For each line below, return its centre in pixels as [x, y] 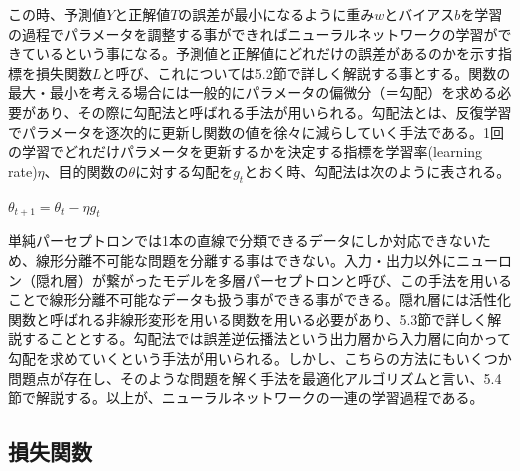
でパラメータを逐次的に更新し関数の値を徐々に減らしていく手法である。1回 [256, 131]
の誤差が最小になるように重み [276, 14]
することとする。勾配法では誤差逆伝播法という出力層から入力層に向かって [266, 338]
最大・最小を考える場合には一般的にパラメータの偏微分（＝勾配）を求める [253, 92]
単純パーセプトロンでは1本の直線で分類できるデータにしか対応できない [242, 240]
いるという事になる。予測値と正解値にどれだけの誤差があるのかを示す [266, 53]
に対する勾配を [184, 170]
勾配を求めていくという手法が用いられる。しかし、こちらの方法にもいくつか [260, 357]
